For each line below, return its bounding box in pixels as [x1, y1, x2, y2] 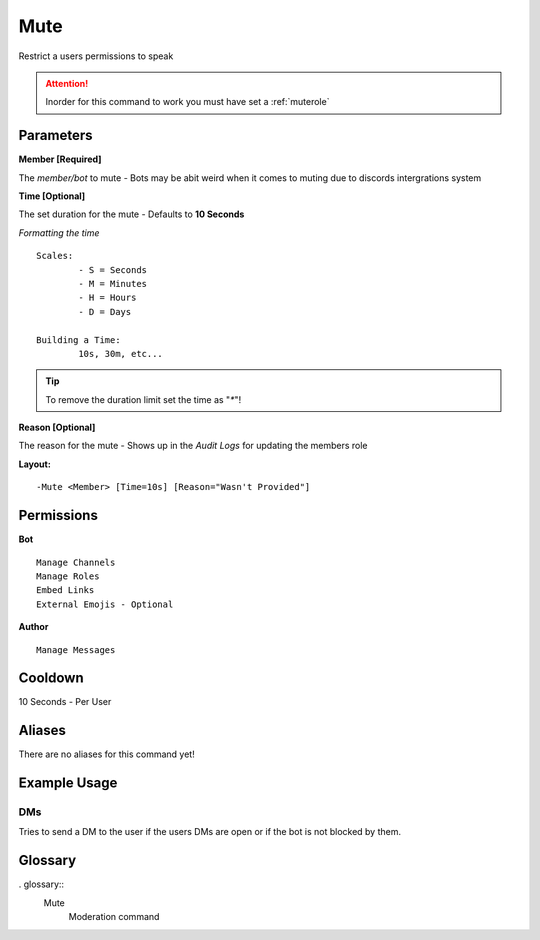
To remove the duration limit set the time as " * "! [45, 393, 242, 405]
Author [18, 621, 49, 633]
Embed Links [36, 585, 95, 596]
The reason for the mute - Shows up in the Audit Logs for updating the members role [18, 440, 369, 452]
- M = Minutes [78, 278, 148, 289]
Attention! [45, 77, 89, 89]
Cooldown [18, 670, 84, 687]
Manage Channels [36, 556, 116, 568]
